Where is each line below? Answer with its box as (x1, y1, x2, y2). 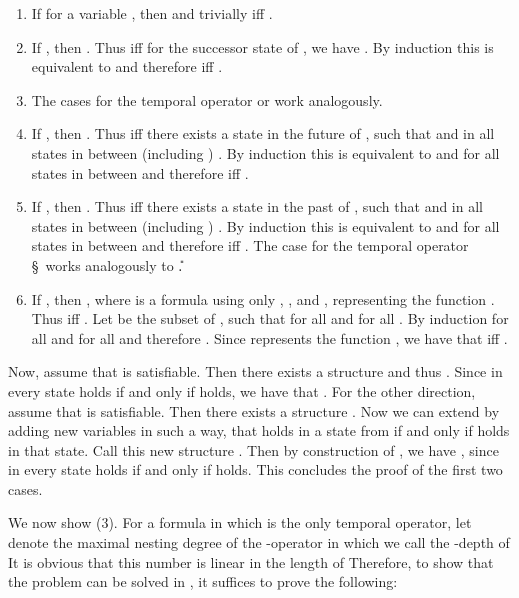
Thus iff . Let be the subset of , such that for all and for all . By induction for (31, 308, 509, 329)
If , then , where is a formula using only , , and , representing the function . (31, 288, 495, 309)
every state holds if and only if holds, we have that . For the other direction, (8, 380, 476, 401)
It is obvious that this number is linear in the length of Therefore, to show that (8, 551, 494, 572)
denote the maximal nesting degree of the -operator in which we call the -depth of (8, 532, 510, 553)
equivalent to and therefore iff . (31, 56, 223, 77)
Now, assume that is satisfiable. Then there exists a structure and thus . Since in (8, 361, 503, 382)
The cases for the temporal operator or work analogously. (31, 89, 383, 110)
